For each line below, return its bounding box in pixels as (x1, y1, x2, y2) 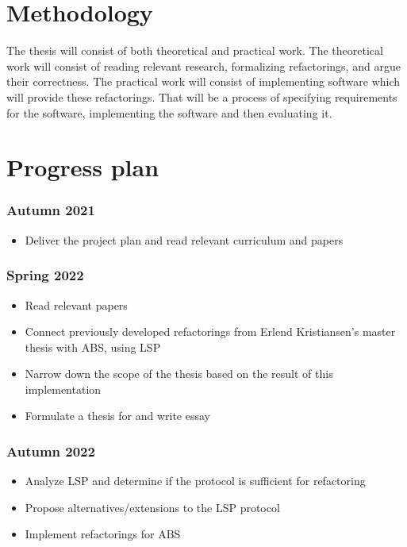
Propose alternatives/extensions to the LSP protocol (25, 499, 280, 515)
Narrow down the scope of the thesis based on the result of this (25, 365, 333, 382)
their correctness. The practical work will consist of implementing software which (6, 73, 401, 90)
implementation (25, 380, 102, 397)
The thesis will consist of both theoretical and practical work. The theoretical (6, 42, 383, 59)
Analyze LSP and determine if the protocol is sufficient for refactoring (25, 472, 366, 489)
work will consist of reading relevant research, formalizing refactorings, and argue (6, 57, 401, 74)
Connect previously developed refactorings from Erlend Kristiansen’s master (25, 323, 396, 340)
